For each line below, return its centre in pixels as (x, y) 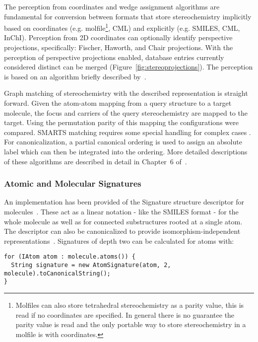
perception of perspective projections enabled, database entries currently (114, 57)
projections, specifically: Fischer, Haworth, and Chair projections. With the (119, 47)
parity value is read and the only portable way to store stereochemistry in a (131, 324)
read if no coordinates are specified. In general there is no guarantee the (125, 314)
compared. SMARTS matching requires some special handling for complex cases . (128, 132)
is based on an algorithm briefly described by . (75, 76)
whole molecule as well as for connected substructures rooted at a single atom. (123, 221)
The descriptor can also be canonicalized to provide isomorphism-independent (122, 231)
